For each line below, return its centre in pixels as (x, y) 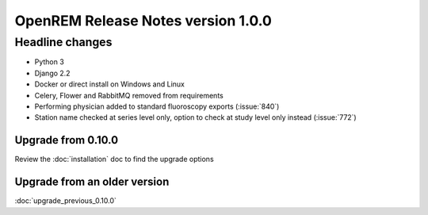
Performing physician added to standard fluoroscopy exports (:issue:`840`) (157, 106)
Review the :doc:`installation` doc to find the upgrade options (114, 159)
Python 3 (50, 62)
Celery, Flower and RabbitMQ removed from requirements (129, 95)
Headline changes (63, 42)
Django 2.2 (52, 73)
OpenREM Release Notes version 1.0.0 (143, 21)
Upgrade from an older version (92, 182)
